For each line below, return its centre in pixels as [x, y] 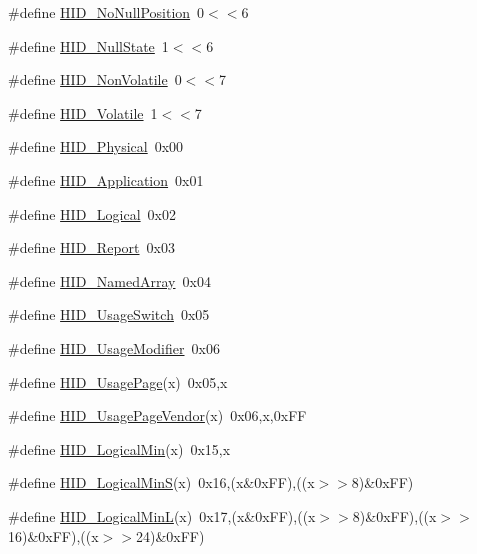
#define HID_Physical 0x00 [96, 146]
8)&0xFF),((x [394, 515]
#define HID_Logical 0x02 [92, 213]
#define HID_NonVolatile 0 [95, 79]
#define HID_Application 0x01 [106, 179]
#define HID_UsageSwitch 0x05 [109, 314]
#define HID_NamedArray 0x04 [109, 280]
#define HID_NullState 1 [88, 45]
